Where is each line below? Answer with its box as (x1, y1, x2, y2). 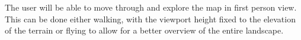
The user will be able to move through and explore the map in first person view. (5, 1, 297, 13)
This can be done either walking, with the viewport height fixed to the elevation (5, 12, 296, 25)
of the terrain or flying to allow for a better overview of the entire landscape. (5, 24, 284, 36)
